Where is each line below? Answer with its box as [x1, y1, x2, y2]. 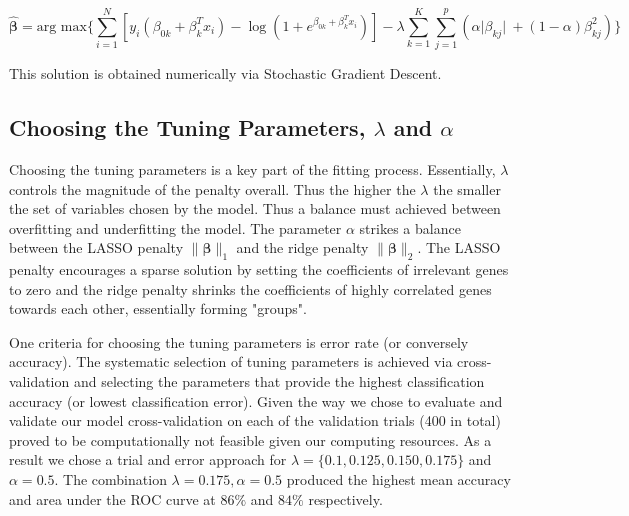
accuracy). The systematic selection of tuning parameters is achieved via [9, 351, 453, 372]
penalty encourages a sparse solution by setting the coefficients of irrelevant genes [9, 259, 509, 280]
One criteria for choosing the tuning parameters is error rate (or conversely [9, 331, 469, 352]
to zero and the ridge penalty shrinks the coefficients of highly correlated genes [9, 278, 492, 299]
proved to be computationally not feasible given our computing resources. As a [9, 429, 492, 450]
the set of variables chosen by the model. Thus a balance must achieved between [9, 198, 501, 219]
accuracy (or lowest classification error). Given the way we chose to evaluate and [9, 390, 503, 411]
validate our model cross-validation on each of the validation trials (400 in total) [9, 410, 501, 431]
